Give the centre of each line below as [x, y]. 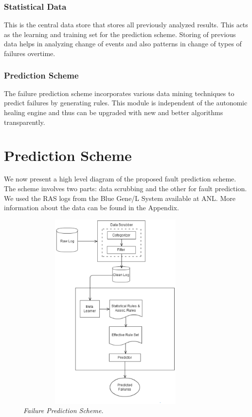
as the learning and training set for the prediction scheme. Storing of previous [120, 34]
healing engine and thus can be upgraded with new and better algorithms [114, 112]
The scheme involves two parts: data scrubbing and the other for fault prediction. [126, 188]
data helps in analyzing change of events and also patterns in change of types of [123, 44]
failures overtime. [30, 53]
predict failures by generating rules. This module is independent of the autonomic [126, 103]
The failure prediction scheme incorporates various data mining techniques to [119, 93]
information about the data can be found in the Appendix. [91, 208]
